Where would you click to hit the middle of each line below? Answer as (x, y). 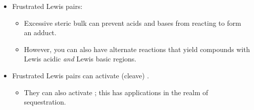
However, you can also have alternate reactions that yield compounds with (137, 49)
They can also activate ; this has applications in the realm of (116, 92)
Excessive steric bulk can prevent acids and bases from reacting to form (132, 23)
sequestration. (45, 102)
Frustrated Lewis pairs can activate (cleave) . (80, 75)
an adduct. (40, 32)
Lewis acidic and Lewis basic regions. (80, 59)
